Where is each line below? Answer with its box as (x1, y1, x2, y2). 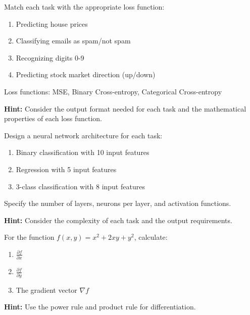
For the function (4, 232, 55, 242)
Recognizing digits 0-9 (16, 52, 84, 63)
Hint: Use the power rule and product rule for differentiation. (4, 301, 196, 312)
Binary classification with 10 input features (16, 147, 149, 157)
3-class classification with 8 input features (16, 181, 145, 191)
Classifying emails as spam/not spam (16, 35, 131, 46)
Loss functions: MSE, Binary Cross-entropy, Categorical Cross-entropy (4, 86, 222, 96)
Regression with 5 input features (16, 164, 117, 174)
